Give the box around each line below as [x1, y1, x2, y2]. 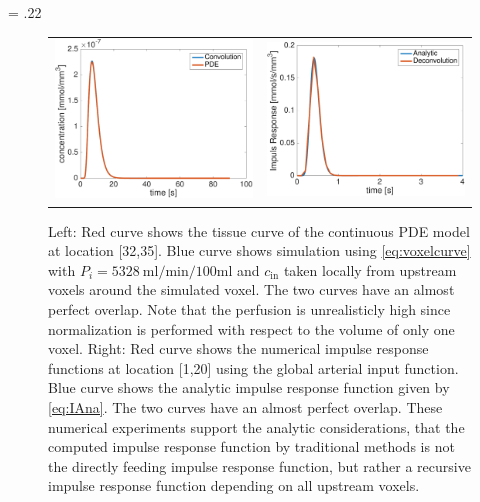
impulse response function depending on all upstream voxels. [48, 475, 420, 496]
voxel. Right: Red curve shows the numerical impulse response [48, 338, 429, 359]
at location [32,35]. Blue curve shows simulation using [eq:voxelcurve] [48, 240, 471, 261]
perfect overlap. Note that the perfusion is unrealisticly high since [48, 298, 451, 319]
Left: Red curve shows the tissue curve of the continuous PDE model [48, 220, 470, 241]
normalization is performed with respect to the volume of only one [48, 318, 455, 339]
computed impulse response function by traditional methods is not [48, 436, 455, 457]
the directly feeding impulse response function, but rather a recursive [48, 455, 471, 476]
